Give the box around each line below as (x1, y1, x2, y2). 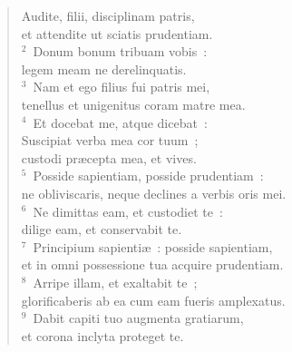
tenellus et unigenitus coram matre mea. (21, 94, 246, 113)
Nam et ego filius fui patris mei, (33, 77, 210, 96)
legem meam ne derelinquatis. (21, 59, 187, 78)
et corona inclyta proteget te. (21, 326, 184, 345)
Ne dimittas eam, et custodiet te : (33, 201, 223, 220)
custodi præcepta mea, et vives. (21, 148, 197, 167)
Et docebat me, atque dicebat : (33, 112, 208, 132)
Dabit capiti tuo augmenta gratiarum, (33, 308, 244, 328)
